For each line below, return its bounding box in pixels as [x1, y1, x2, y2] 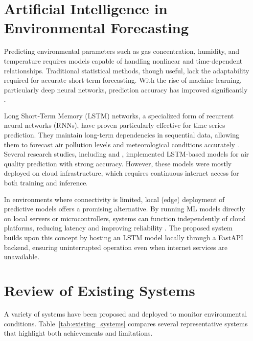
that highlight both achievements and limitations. [4, 328, 153, 338]
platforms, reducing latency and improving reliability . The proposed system [4, 223, 233, 233]
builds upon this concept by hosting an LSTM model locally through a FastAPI [4, 232, 244, 242]
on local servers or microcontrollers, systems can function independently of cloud [4, 213, 246, 223]
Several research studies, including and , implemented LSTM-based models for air [4, 149, 249, 159]
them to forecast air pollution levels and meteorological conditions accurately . [4, 139, 239, 149]
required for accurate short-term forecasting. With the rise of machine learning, [4, 75, 242, 85]
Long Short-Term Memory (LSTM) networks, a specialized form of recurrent [4, 110, 234, 120]
